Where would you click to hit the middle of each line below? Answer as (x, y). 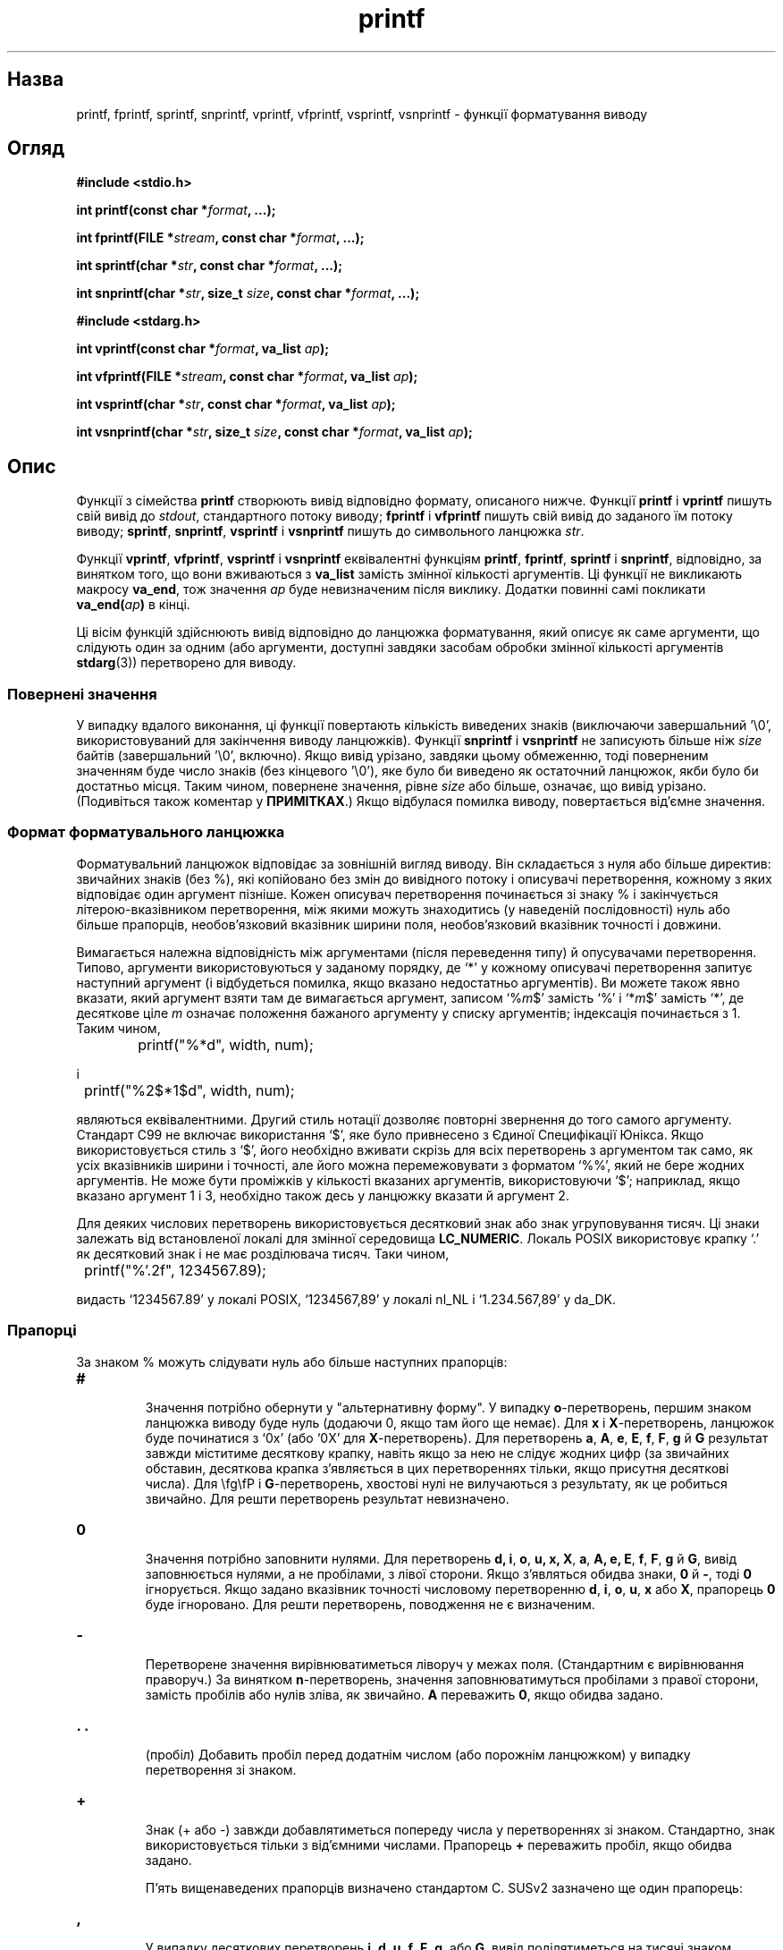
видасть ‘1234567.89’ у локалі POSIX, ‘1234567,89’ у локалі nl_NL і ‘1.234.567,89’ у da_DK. (346, 1299)
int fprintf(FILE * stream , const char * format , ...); (220, 238)
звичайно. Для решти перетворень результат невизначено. (327, 1498)
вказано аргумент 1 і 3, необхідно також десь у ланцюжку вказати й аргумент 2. (323, 1195)
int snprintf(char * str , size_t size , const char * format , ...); (248, 293)
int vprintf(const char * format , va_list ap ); (203, 349)
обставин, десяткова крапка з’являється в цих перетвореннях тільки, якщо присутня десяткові (437, 1468)
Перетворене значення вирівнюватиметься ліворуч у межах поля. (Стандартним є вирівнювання (445, 1664)
